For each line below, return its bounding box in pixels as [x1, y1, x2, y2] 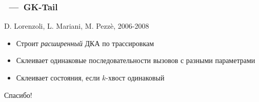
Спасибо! [4, 89, 32, 100]
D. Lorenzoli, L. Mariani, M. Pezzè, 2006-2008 [4, 21, 149, 31]
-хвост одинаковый [106, 72, 165, 83]
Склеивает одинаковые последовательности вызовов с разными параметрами [16, 55, 255, 66]
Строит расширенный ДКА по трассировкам [16, 37, 154, 48]
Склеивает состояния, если [16, 72, 100, 83]
